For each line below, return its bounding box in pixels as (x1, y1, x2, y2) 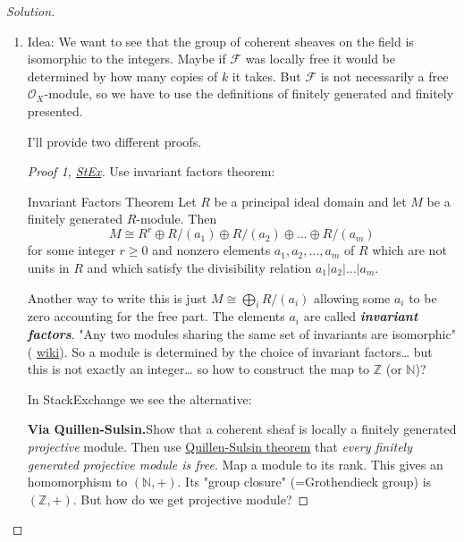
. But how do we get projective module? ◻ (72, 489, 309, 508)
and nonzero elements (152, 241, 271, 259)
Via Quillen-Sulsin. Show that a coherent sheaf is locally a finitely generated (27, 419, 457, 438)
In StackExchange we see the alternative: (27, 389, 252, 408)
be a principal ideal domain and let (214, 191, 407, 210)
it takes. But (232, 66, 301, 85)
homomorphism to (27, 472, 128, 491)
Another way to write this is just (27, 288, 207, 307)
